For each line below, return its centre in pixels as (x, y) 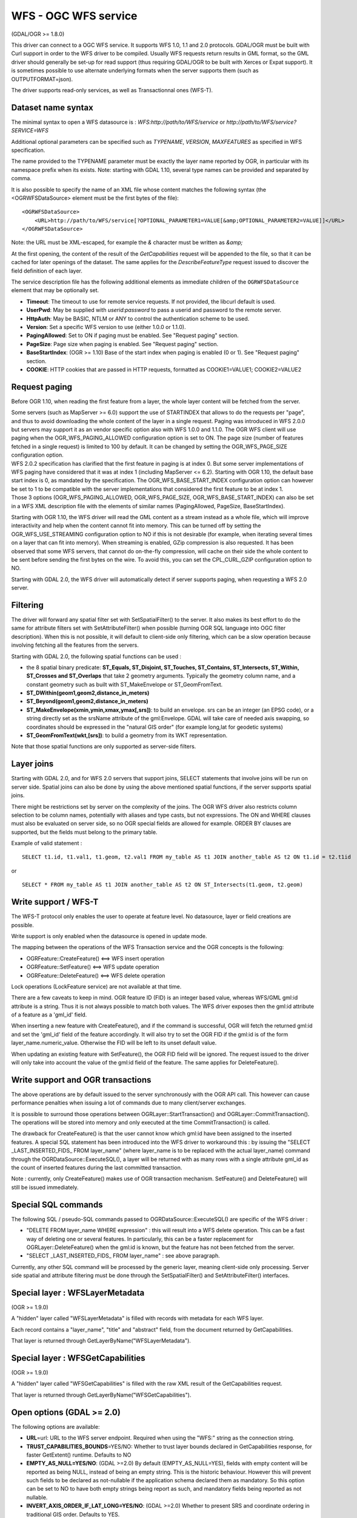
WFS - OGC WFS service (74, 16)
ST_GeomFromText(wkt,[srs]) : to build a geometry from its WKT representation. (127, 735)
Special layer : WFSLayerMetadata (78, 1292)
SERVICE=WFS (30, 131)
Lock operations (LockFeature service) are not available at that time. (96, 986)
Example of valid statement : (47, 843)
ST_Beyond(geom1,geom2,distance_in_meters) (87, 701)
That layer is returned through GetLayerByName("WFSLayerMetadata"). (101, 1341)
